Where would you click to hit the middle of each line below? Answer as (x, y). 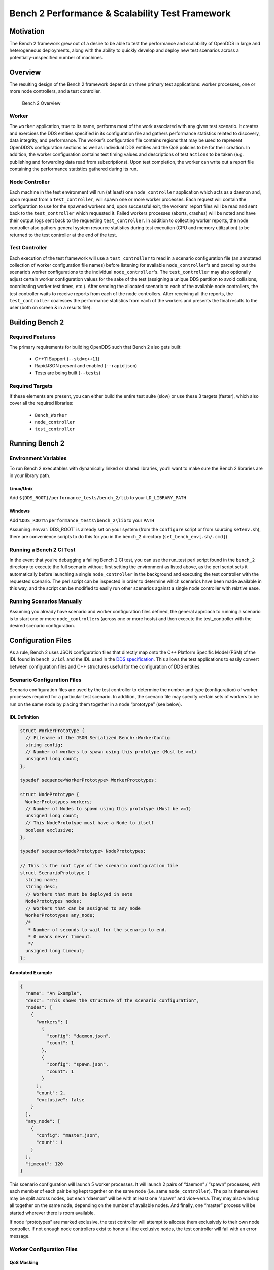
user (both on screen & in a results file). (51, 308)
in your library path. (30, 475)
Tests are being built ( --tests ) (68, 373)
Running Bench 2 (37, 444)
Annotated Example (31, 972)
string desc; (42, 887)
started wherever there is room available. (52, 1213)
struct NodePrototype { (50, 795)
